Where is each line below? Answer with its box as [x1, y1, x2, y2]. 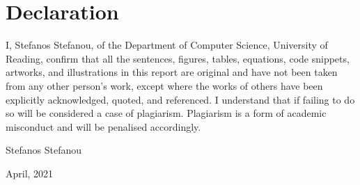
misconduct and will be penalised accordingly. [6, 119, 201, 134]
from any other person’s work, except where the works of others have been [6, 78, 323, 92]
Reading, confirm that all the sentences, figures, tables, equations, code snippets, [6, 51, 350, 65]
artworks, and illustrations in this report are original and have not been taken [6, 65, 338, 79]
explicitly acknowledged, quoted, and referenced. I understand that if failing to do [6, 92, 355, 106]
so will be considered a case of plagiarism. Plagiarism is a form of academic [6, 106, 327, 120]
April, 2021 [6, 166, 54, 180]
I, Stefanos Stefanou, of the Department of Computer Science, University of [6, 38, 328, 52]
